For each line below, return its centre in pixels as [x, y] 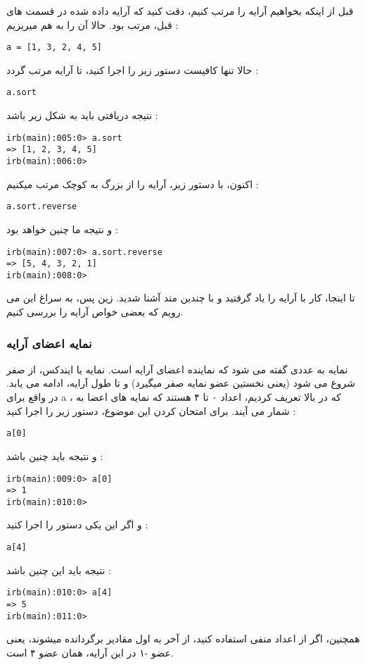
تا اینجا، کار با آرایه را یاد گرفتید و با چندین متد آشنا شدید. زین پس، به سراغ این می [181, 298]
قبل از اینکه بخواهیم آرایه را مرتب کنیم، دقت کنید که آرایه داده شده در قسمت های [180, 11]
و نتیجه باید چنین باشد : [55, 455]
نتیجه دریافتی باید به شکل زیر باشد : [82, 115]
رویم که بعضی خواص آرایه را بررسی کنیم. [95, 312]
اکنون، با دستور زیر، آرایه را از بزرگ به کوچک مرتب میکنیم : [133, 184]
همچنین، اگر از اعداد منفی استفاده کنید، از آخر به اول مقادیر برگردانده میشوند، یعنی [183, 639]
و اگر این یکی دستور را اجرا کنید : [77, 524]
